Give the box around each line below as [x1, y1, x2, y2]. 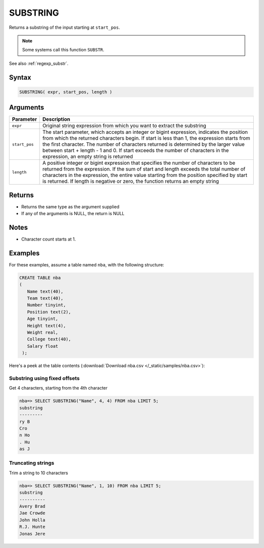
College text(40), [27, 336, 71, 342]
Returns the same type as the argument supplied [21, 203, 120, 210]
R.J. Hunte [19, 524, 45, 530]
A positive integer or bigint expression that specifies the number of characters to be [42, 159, 236, 166]
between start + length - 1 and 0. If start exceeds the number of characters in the [42, 147, 229, 154]
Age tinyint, [27, 316, 59, 322]
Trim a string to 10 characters [9, 470, 68, 476]
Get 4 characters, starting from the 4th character [9, 385, 108, 391]
